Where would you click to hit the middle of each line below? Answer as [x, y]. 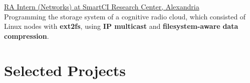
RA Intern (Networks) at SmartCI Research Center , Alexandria [102, 6]
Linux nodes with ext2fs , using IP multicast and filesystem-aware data [121, 26]
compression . [27, 36]
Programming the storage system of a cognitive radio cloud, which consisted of [125, 16]
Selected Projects [65, 70]
